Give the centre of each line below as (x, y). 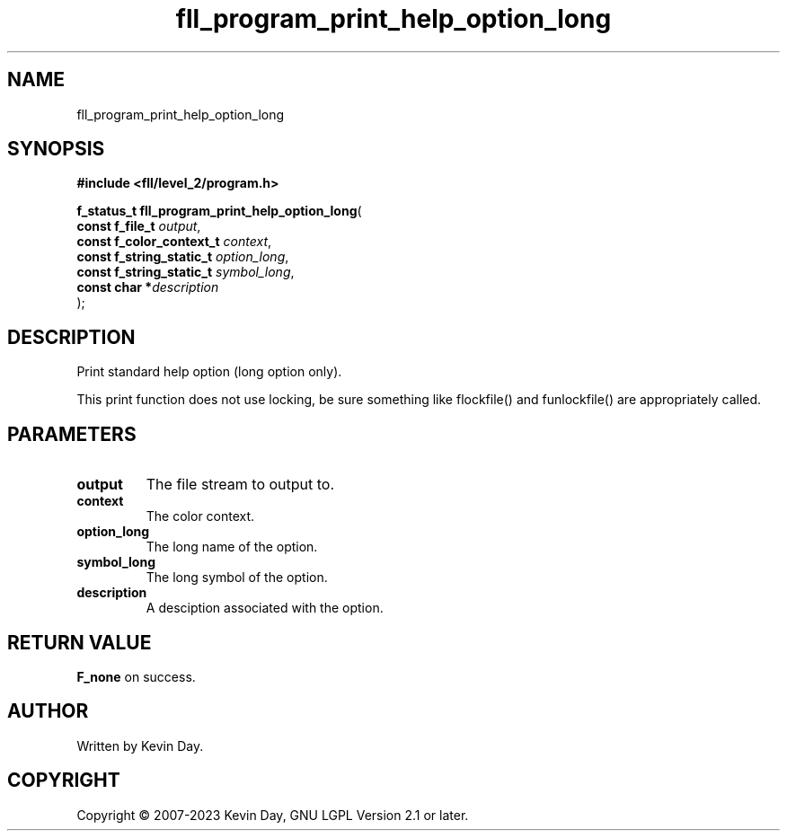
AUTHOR (48, 711)
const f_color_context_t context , (174, 242)
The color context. (200, 516)
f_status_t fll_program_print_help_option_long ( (219, 211)
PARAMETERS (72, 434)
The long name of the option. (232, 547)
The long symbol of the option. (237, 578)
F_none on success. (136, 676)
